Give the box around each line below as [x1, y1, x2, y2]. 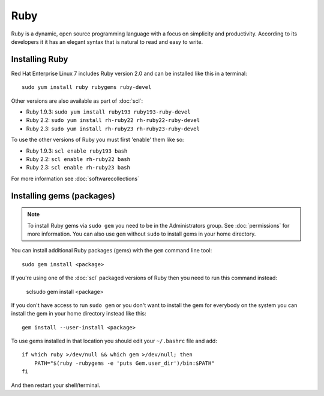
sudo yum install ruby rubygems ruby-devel [22, 84, 152, 91]
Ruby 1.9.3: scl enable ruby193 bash [26, 147, 128, 154]
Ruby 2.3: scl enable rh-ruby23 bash [26, 164, 130, 171]
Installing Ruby [11, 54, 68, 64]
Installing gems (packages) [11, 190, 115, 201]
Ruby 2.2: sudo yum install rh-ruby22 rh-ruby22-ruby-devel [26, 117, 200, 124]
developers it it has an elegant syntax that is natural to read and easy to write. [11, 38, 203, 45]
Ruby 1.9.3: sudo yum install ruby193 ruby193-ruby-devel [26, 108, 191, 115]
